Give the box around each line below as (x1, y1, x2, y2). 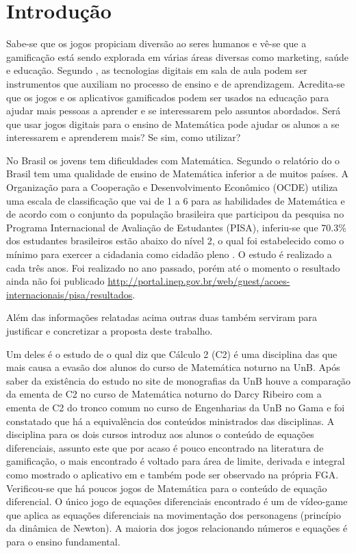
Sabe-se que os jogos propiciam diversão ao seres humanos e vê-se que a (6, 36, 307, 51)
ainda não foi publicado (6, 274, 105, 288)
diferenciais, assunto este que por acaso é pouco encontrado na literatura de (6, 440, 324, 454)
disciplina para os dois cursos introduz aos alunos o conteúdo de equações (6, 427, 314, 441)
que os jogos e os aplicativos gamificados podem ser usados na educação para (6, 90, 329, 104)
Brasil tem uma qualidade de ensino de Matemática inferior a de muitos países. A (6, 166, 348, 181)
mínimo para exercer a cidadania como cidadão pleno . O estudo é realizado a (6, 247, 332, 261)
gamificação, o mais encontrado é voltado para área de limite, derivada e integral (6, 454, 345, 468)
